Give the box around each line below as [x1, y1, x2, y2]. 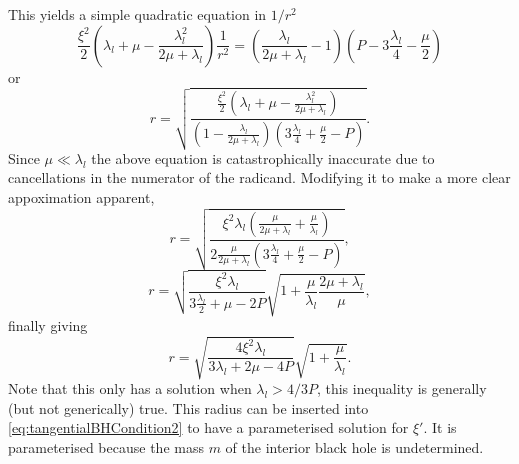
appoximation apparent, [8, 186, 155, 207]
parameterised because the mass [8, 437, 204, 458]
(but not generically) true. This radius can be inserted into [8, 397, 369, 418]
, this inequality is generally [316, 378, 487, 399]
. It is [423, 417, 457, 438]
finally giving [8, 315, 88, 336]
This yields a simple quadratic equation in [8, 4, 267, 24]
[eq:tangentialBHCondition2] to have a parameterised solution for [8, 417, 409, 438]
